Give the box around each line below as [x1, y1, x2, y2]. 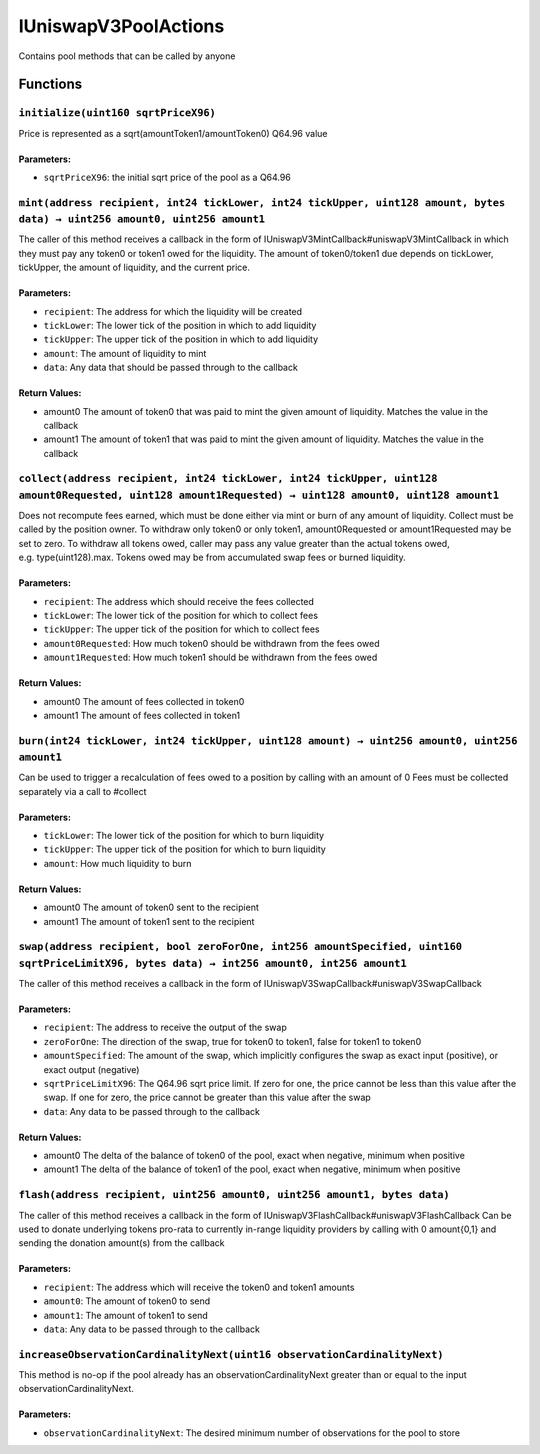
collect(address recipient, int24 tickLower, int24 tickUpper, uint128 [18, 472, 438, 485]
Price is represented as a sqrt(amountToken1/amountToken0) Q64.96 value [18, 127, 328, 139]
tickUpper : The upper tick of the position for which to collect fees [43, 623, 320, 635]
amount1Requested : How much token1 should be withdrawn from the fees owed [43, 651, 378, 664]
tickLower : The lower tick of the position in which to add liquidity [43, 319, 317, 331]
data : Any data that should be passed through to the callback [43, 361, 299, 374]
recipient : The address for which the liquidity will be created [43, 305, 303, 317]
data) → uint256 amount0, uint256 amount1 [18, 213, 265, 226]
